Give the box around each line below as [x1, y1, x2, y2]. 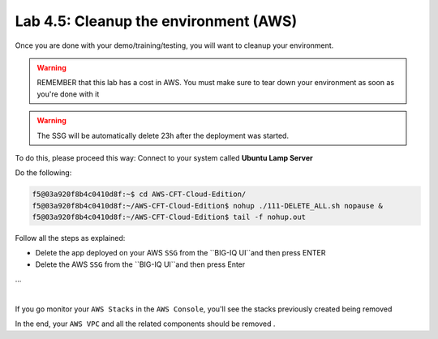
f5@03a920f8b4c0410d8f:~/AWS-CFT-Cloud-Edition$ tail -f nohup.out [32, 212, 307, 222]
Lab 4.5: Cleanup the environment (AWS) [15, 12, 298, 30]
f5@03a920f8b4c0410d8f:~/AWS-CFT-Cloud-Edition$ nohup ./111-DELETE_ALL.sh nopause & [32, 201, 383, 210]
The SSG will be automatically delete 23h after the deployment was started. [36, 131, 290, 140]
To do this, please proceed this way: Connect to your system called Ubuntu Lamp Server [15, 152, 313, 162]
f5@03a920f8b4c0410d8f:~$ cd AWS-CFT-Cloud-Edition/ [32, 190, 247, 199]
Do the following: [15, 168, 72, 178]
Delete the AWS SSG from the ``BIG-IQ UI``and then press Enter [35, 260, 246, 269]
